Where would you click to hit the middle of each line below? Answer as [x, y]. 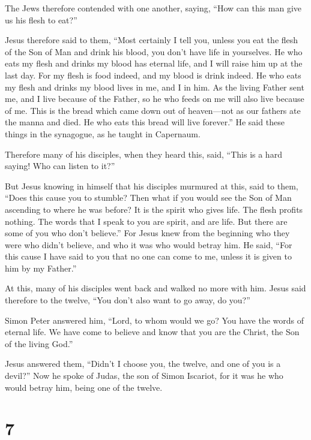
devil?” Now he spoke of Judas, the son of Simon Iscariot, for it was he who [144, 376]
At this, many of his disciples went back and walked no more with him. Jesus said [155, 288]
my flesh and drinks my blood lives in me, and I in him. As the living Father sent [155, 87]
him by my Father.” [41, 268]
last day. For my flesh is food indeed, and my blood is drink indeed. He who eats [153, 75]
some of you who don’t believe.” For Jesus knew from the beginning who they [147, 233]
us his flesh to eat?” [41, 19]
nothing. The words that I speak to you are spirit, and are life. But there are [146, 221]
